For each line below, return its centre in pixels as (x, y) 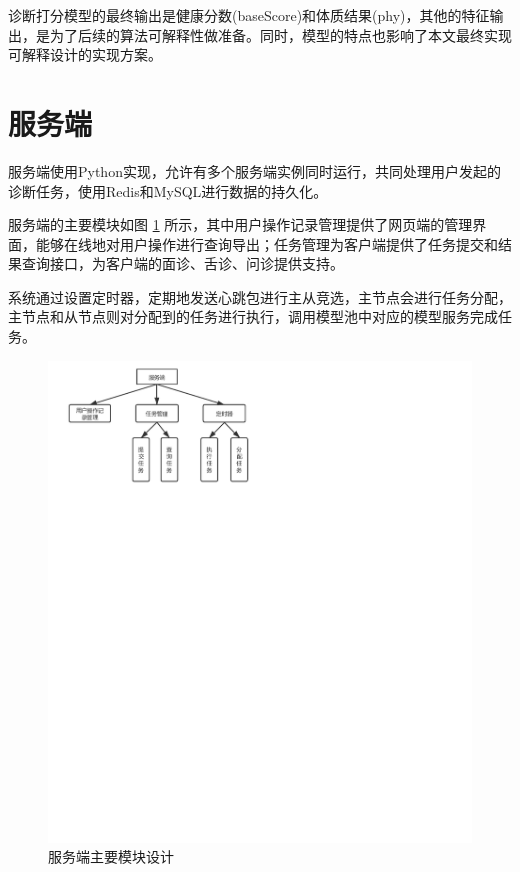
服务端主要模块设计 (111, 856)
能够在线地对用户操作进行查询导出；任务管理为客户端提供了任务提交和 (266, 243)
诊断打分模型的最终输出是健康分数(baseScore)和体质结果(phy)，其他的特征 (249, 15)
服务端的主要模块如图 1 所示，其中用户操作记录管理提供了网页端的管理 (240, 224)
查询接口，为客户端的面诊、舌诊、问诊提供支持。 (182, 263)
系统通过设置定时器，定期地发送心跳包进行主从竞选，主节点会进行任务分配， (260, 296)
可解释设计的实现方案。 (85, 54)
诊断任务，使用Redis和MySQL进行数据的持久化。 (168, 190)
